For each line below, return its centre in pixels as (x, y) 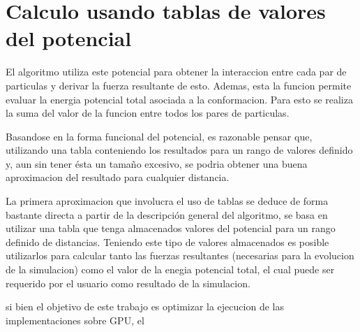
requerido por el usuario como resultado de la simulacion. (128, 283)
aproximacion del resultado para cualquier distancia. (118, 177)
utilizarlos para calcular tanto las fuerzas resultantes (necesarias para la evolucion (180, 255)
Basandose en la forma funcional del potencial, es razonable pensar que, (159, 136)
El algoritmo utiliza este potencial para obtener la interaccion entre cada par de (176, 72)
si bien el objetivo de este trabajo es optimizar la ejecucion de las (145, 306)
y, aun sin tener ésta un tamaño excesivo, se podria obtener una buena (157, 163)
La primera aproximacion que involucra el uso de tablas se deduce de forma (167, 201)
